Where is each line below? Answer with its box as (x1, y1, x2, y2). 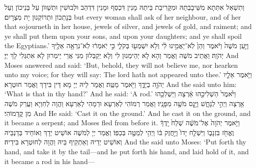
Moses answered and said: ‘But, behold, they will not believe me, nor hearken (4, 59, 238, 70)
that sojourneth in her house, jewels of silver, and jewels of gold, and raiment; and (4, 21, 252, 31)
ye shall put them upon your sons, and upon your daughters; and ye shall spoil (4, 30, 242, 41)
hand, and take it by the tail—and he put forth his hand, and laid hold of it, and (4, 146, 249, 156)
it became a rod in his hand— (4, 156, 95, 166)
